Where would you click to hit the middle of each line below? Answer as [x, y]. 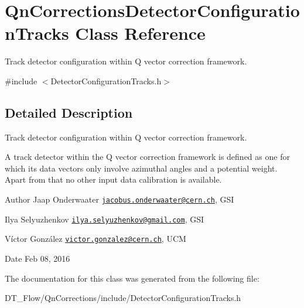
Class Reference [140, 33]
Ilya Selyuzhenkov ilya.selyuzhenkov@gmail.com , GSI [105, 219]
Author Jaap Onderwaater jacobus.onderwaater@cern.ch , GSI [119, 199]
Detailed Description [69, 112]
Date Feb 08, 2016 [37, 259]
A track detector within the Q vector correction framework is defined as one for [147, 157]
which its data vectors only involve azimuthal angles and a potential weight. [141, 168]
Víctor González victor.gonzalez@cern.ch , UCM [95, 239]
